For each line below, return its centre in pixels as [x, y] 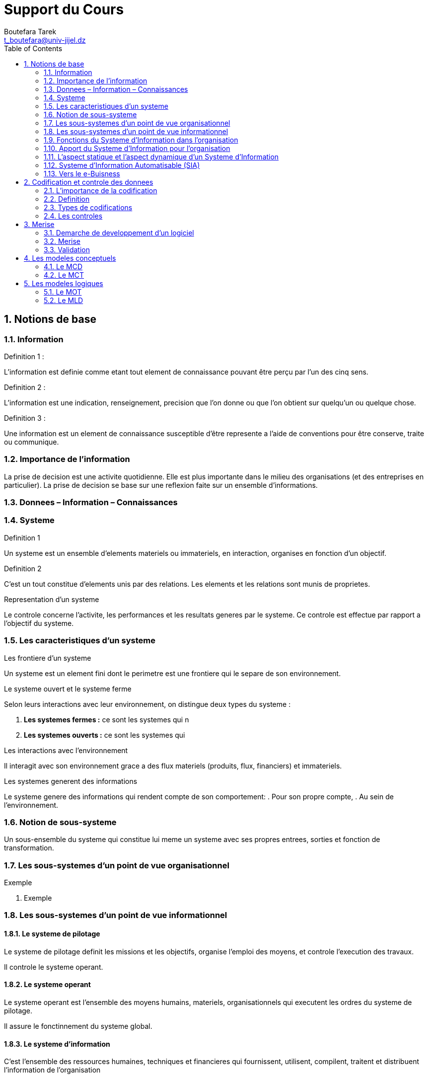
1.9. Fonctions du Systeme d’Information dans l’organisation [141, 140]
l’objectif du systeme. [39, 623]
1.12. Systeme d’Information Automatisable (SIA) [122, 165]
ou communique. [32, 442]
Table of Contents [33, 48]
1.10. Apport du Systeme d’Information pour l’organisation [137, 148]
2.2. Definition [67, 199]
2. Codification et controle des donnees [89, 182]
